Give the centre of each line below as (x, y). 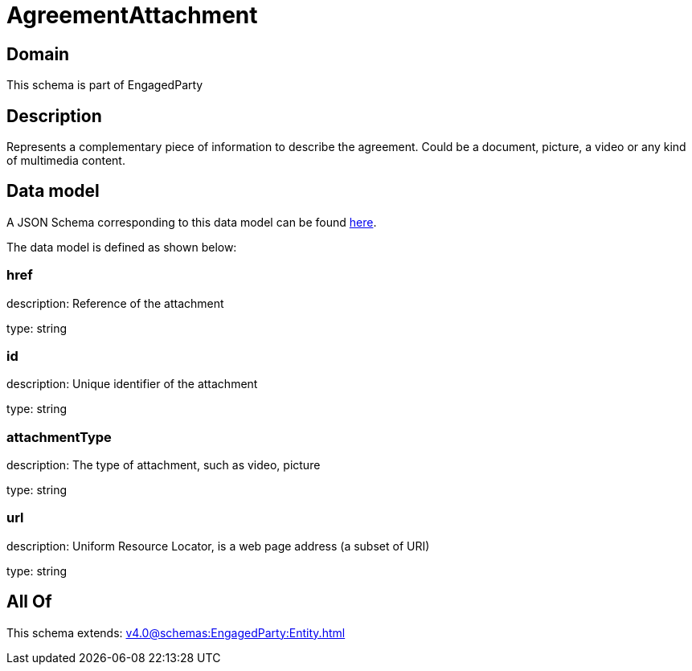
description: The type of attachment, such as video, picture (164, 465)
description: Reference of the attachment (115, 303)
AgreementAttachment (132, 15)
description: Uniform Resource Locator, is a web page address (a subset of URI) (218, 546)
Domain (38, 54)
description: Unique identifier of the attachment (132, 384)
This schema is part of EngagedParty (105, 85)
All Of (29, 602)
